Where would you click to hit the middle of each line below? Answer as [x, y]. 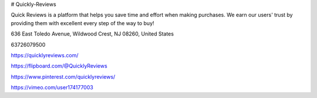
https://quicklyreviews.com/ [45, 55]
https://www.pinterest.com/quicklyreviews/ [63, 76]
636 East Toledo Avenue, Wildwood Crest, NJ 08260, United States [92, 34]
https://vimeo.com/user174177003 [52, 87]
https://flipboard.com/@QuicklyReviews [59, 66]
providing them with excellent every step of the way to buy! [83, 23]
